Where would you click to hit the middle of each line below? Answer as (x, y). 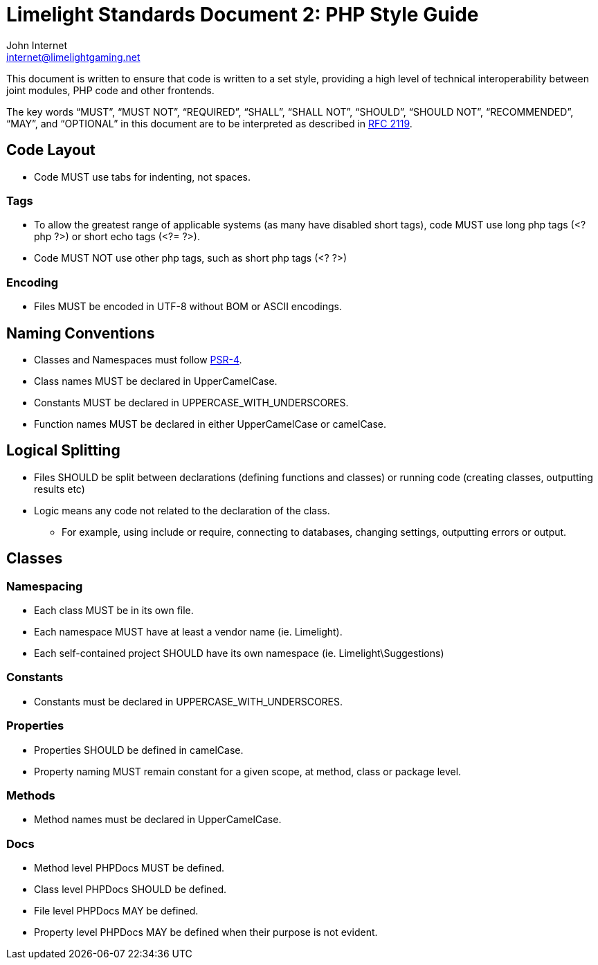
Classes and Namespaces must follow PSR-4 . (138, 359)
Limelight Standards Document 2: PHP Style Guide (243, 15)
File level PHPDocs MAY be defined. (116, 911)
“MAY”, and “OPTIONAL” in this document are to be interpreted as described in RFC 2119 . (209, 123)
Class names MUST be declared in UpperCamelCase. (156, 381)
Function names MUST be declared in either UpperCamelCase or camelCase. (210, 424)
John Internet (37, 45)
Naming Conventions (81, 333)
